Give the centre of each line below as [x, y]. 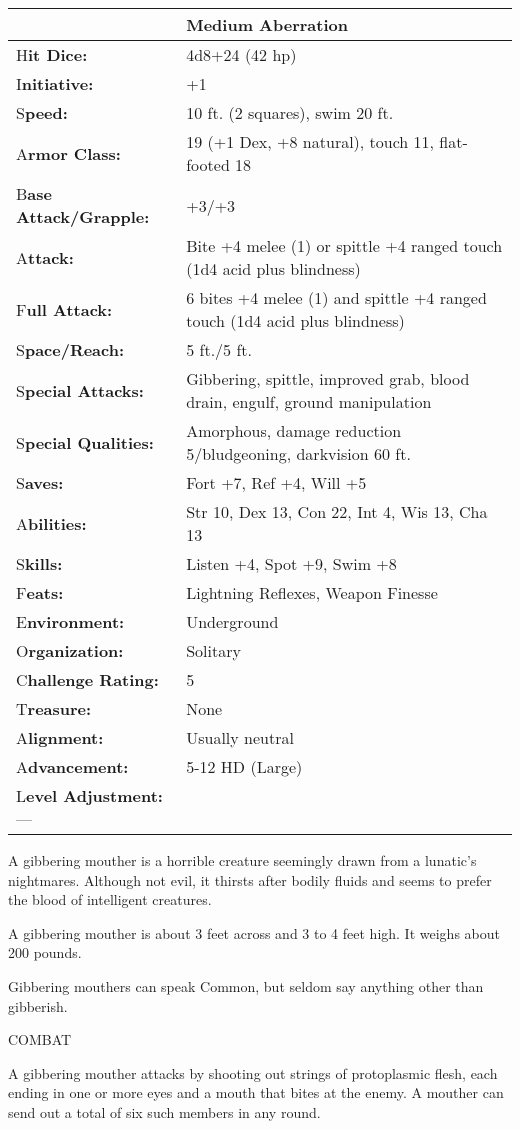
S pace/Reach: [70, 349]
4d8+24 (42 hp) [241, 54]
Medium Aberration [267, 24]
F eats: [40, 592]
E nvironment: [70, 621]
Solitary [213, 650]
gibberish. [38, 1005]
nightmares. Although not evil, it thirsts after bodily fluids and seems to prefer [250, 879]
